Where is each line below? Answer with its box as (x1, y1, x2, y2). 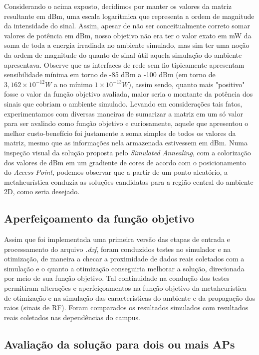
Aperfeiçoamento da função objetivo (4, 211, 195, 226)
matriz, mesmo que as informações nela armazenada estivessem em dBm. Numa (4, 137, 248, 148)
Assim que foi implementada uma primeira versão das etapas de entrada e (4, 234, 230, 244)
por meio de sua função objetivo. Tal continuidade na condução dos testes (4, 273, 230, 283)
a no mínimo (53, 79, 92, 89)
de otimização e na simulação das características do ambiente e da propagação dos (4, 292, 256, 303)
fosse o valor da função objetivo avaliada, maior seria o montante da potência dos (4, 89, 253, 99)
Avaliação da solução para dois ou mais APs (4, 336, 235, 352)
